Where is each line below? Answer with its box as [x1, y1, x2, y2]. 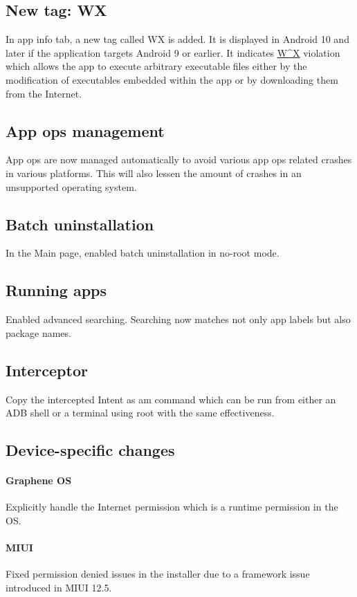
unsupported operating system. [6, 179, 137, 194]
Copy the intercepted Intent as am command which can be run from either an [6, 392, 336, 406]
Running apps [6, 279, 107, 301]
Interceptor [6, 359, 88, 380]
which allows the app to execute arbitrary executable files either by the [6, 59, 307, 73]
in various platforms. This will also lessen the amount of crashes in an [6, 165, 302, 180]
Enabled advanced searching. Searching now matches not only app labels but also [6, 312, 351, 327]
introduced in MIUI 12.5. [6, 580, 112, 594]
